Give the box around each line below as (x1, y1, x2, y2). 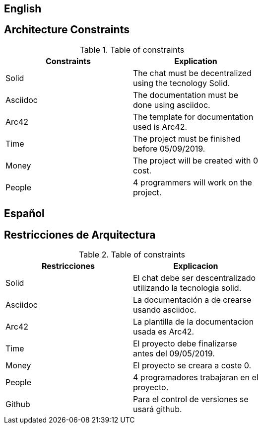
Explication (174, 56, 217, 66)
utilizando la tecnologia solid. (133, 283, 242, 293)
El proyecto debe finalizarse (133, 339, 237, 349)
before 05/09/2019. (133, 143, 205, 154)
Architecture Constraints (4, 23, 130, 36)
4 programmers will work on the (133, 177, 252, 187)
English (4, 2, 42, 15)
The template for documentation (133, 111, 254, 122)
